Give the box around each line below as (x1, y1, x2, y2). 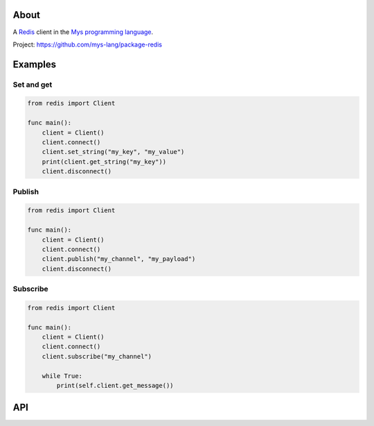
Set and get (12, 80, 53, 90)
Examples (12, 58, 57, 70)
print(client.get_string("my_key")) (42, 157, 166, 166)
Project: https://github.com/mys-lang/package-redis (12, 40, 163, 49)
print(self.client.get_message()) (56, 382, 174, 389)
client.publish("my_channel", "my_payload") (42, 255, 196, 263)
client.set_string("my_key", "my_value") (42, 148, 185, 156)
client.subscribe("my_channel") (42, 352, 152, 360)
